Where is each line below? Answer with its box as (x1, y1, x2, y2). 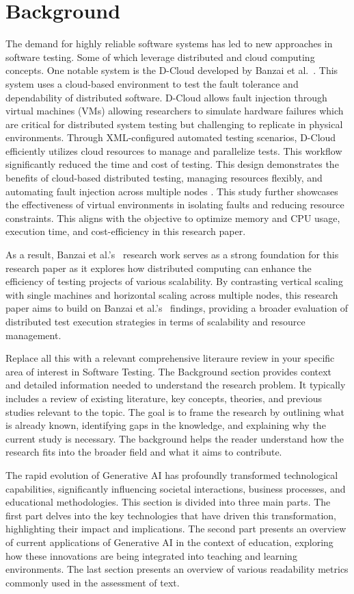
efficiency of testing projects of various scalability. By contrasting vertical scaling (5, 274, 343, 288)
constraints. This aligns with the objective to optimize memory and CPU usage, (5, 210, 340, 225)
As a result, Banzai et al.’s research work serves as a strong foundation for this (5, 247, 339, 262)
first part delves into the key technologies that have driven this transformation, (5, 508, 336, 522)
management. (5, 327, 62, 342)
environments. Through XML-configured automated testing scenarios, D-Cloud (5, 130, 336, 145)
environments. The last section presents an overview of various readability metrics (5, 562, 349, 576)
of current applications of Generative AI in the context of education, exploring (5, 534, 333, 549)
